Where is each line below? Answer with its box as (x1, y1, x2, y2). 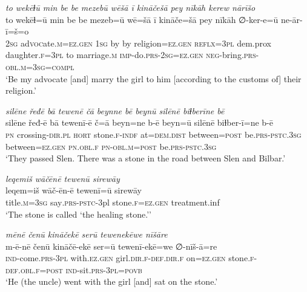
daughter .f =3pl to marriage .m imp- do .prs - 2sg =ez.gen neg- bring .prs (5, 48, 256, 61)
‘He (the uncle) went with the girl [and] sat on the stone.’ (5, 275, 218, 288)
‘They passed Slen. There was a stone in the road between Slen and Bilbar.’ (5, 152, 286, 164)
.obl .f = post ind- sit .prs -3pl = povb (18, 263, 142, 276)
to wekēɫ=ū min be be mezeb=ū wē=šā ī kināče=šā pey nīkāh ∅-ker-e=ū (5, 13, 279, 25)
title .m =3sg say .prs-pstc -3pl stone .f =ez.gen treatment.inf (5, 195, 220, 208)
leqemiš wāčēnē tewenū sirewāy (5, 172, 120, 184)
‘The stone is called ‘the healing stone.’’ (5, 207, 151, 220)
